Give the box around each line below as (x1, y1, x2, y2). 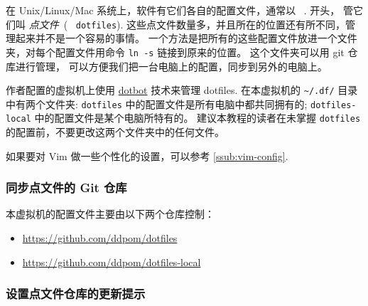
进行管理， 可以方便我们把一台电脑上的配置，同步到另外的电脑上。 (15, 58, 328, 73)
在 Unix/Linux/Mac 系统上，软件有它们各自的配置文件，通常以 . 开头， (6, 3, 340, 17)
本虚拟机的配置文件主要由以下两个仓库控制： (6, 206, 215, 221)
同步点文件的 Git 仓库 (6, 179, 127, 196)
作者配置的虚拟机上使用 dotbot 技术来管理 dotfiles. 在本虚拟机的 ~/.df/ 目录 (6, 83, 358, 97)
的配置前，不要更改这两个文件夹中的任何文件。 (6, 125, 224, 139)
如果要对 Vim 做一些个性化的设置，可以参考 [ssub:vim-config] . (6, 148, 288, 163)
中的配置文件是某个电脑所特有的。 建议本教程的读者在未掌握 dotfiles (34, 110, 361, 125)
